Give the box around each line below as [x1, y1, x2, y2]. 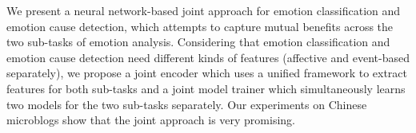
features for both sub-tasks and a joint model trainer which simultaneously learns [6, 80, 406, 96]
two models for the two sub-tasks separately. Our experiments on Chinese [6, 96, 367, 112]
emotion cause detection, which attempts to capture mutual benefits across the [6, 18, 394, 34]
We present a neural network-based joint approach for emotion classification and [6, 2, 401, 18]
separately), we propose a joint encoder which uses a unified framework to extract [6, 65, 408, 81]
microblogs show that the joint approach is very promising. [6, 111, 295, 128]
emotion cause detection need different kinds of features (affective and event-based [6, 49, 410, 65]
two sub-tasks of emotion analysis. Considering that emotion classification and [6, 33, 390, 50]
